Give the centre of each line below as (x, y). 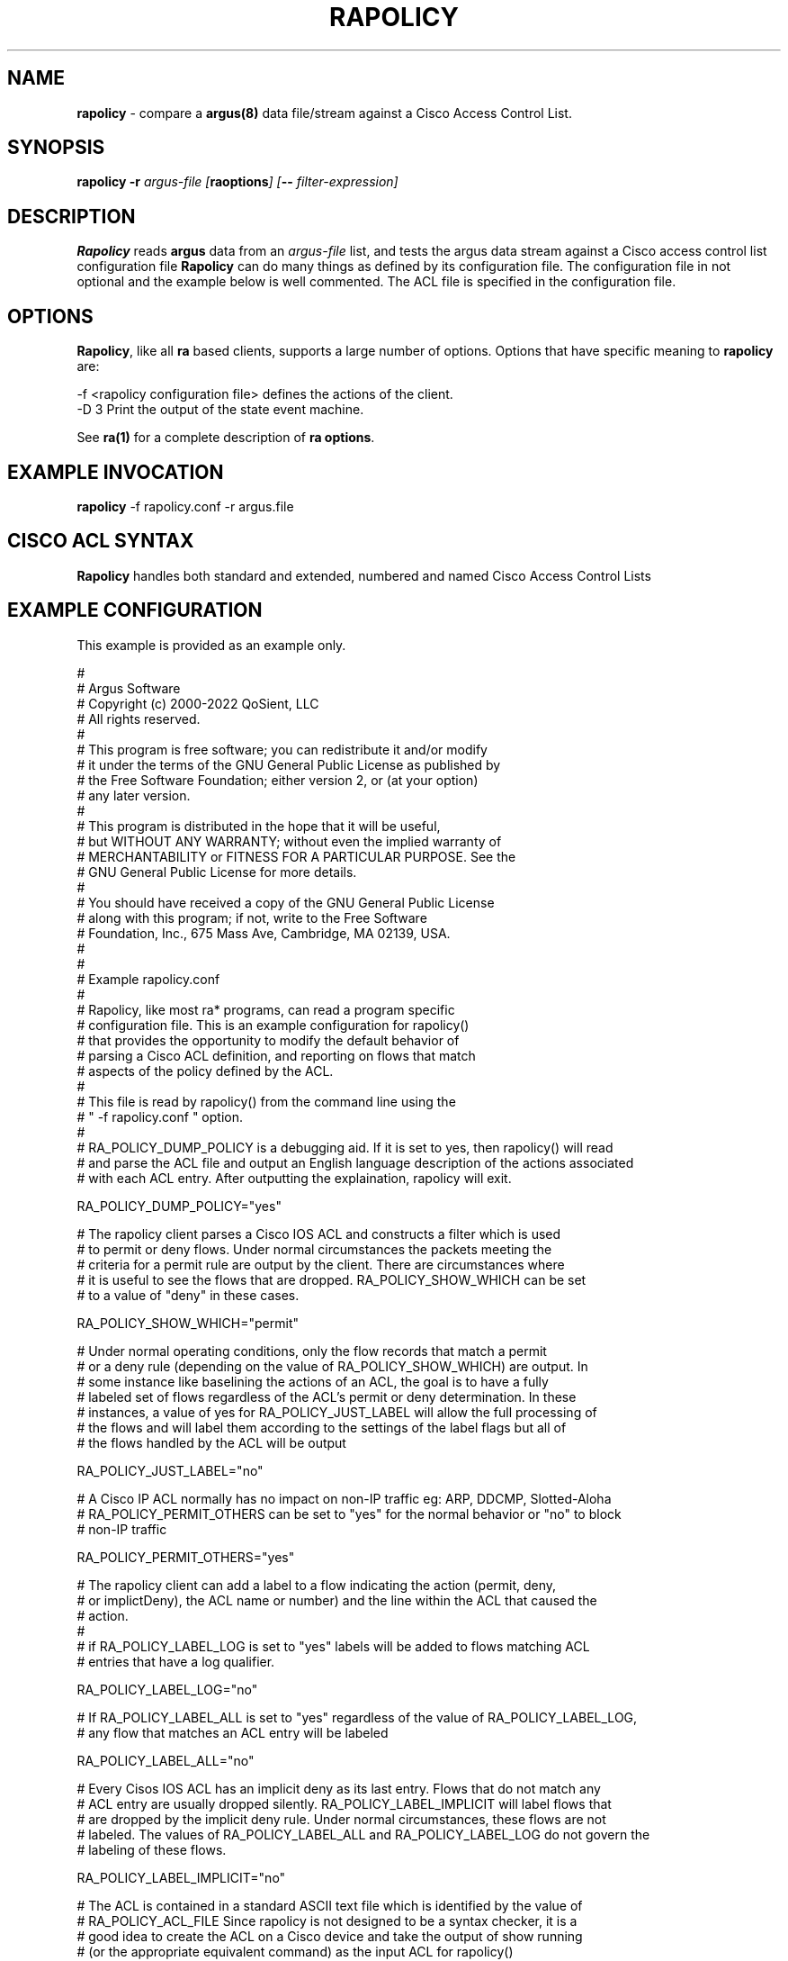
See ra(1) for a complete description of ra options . (226, 438)
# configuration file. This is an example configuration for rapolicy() (273, 1025)
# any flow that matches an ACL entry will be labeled (233, 1732)
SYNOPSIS (56, 148)
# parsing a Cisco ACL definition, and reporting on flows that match (276, 1055)
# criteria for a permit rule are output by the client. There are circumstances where (321, 1264)
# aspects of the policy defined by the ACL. (205, 1071)
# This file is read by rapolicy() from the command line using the (266, 1101)
